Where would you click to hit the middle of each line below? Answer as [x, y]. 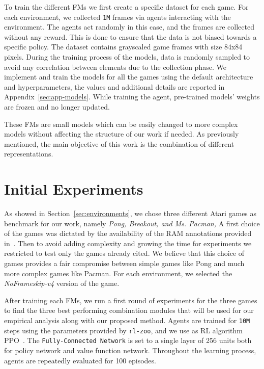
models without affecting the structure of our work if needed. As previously [122, 134]
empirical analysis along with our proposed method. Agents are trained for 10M [127, 320]
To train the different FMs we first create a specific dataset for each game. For [126, 7]
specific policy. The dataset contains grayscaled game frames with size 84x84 [123, 47]
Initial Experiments [74, 189]
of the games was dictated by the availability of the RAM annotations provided [128, 233]
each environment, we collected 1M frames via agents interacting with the [118, 17]
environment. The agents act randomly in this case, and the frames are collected [129, 27]
